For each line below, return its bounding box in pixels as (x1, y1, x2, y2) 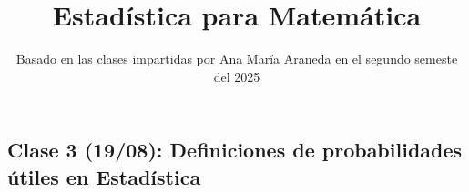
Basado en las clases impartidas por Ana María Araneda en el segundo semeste (15, 49, 458, 68)
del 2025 (213, 66, 260, 86)
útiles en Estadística (7, 162, 201, 190)
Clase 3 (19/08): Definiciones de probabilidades (7, 136, 463, 164)
